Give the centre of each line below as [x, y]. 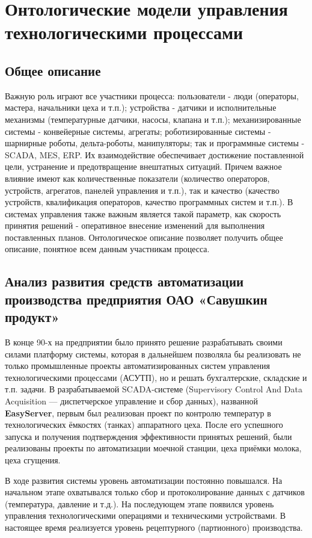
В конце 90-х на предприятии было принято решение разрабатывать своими [144, 342]
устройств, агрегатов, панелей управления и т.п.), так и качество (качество [142, 190]
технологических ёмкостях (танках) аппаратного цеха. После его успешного [144, 425]
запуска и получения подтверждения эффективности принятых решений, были [148, 436]
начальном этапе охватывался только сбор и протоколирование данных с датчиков [155, 492]
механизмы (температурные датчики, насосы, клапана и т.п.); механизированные [153, 119]
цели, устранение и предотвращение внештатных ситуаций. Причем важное [143, 166]
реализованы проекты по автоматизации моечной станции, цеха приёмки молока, [153, 448]
